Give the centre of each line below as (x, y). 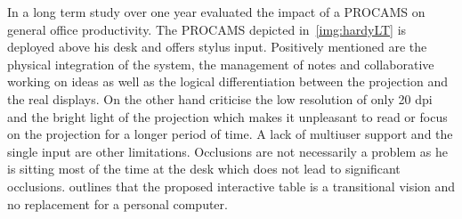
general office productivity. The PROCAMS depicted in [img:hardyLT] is (207, 29)
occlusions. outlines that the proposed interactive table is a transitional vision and (231, 186)
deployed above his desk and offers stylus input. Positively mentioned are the (217, 47)
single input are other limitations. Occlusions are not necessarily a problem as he (227, 151)
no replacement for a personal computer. (118, 203)
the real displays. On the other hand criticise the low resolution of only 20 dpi (220, 98)
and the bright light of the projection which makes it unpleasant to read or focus (227, 116)
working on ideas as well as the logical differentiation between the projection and (227, 81)
